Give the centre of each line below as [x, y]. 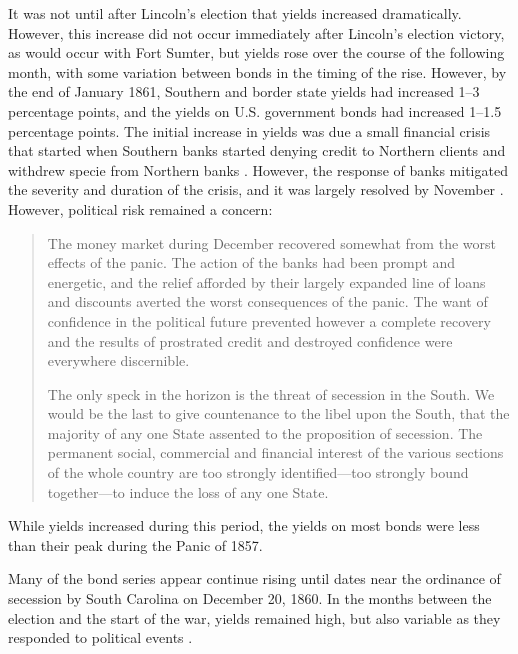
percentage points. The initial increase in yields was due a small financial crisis [249, 130]
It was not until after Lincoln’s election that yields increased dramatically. [235, 13]
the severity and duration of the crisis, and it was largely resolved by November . [256, 189]
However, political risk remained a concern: [140, 208]
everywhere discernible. [118, 360]
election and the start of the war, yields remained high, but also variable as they [254, 617]
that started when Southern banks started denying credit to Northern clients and [257, 150]
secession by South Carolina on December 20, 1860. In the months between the [250, 598]
